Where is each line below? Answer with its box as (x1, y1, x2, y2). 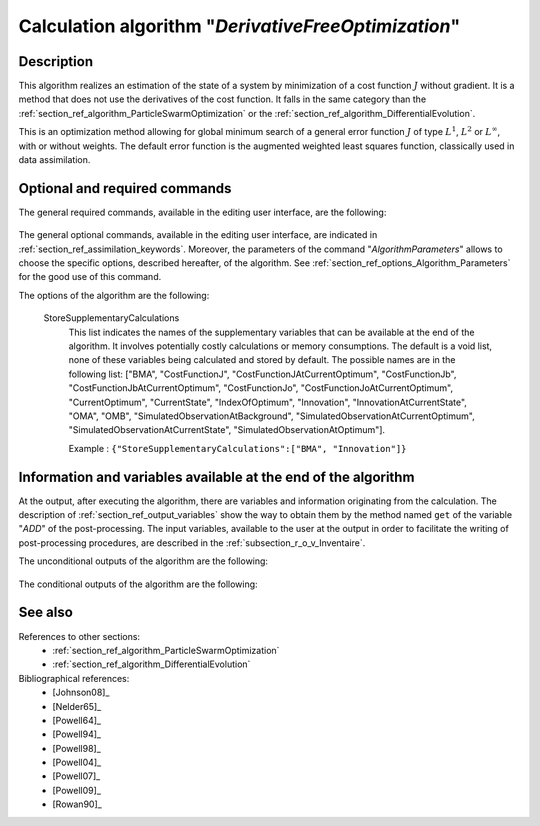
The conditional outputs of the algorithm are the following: (18, 578, 259, 590)
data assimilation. (18, 154, 91, 166)
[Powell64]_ (52, 714, 102, 726)
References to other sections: (18, 630, 140, 642)
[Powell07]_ (52, 770, 101, 782)
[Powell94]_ (52, 728, 102, 740)
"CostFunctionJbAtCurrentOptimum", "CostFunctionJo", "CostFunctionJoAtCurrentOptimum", (68, 382, 454, 394)
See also (18, 604, 74, 621)
